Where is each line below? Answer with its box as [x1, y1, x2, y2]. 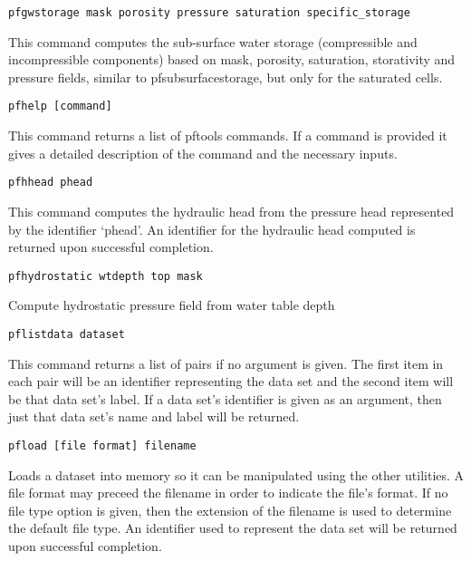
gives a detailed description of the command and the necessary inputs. [8, 143, 398, 162]
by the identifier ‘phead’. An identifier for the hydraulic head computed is [8, 219, 416, 238]
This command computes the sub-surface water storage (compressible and [8, 32, 418, 51]
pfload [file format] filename [8, 440, 197, 452]
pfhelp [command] [8, 100, 112, 113]
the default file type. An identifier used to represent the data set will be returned [8, 518, 457, 537]
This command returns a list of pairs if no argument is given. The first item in [8, 353, 444, 372]
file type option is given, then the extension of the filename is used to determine [8, 500, 452, 519]
